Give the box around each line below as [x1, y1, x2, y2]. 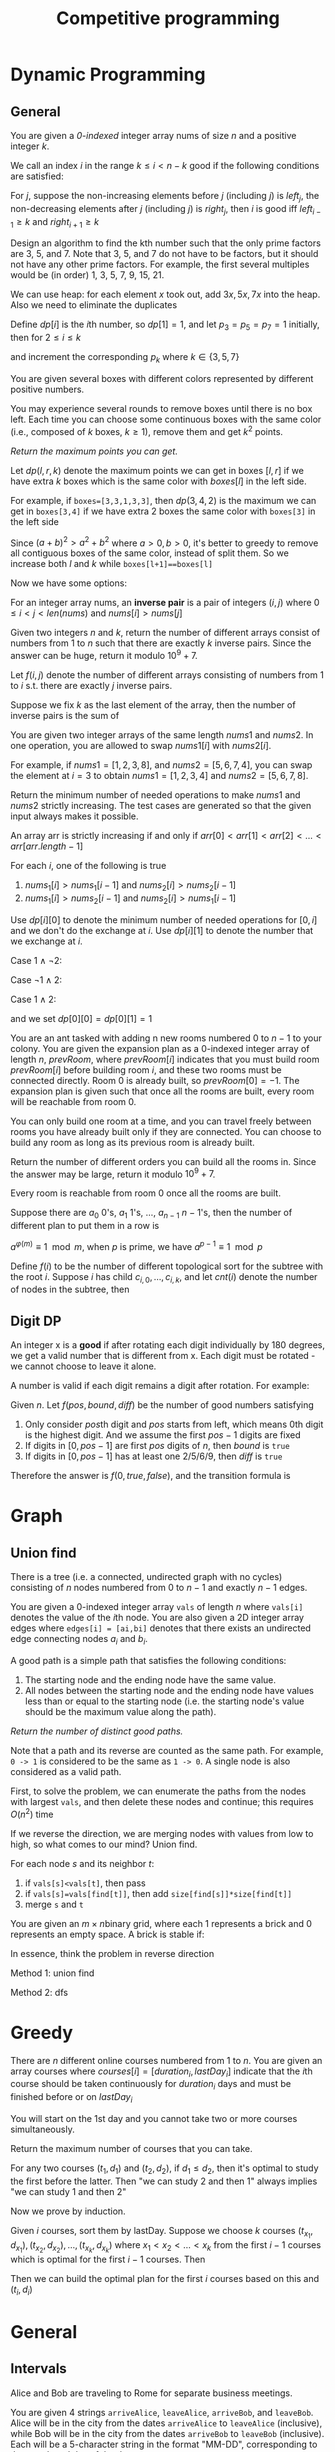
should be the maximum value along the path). [24, 1706, 217, 1718]
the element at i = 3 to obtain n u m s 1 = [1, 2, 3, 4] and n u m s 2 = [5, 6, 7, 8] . [10, 769, 309, 781]
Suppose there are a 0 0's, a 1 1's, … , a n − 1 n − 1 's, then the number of [10, 1207, 293, 1221]
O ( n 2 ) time [10, 1807, 54, 1820]
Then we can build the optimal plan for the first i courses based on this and [10, 2273, 320, 2285]
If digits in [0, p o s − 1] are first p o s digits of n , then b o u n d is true [24, 1440, 290, 1452]
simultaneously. [10, 2123, 75, 2136]
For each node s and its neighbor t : [10, 1857, 155, 1869]
